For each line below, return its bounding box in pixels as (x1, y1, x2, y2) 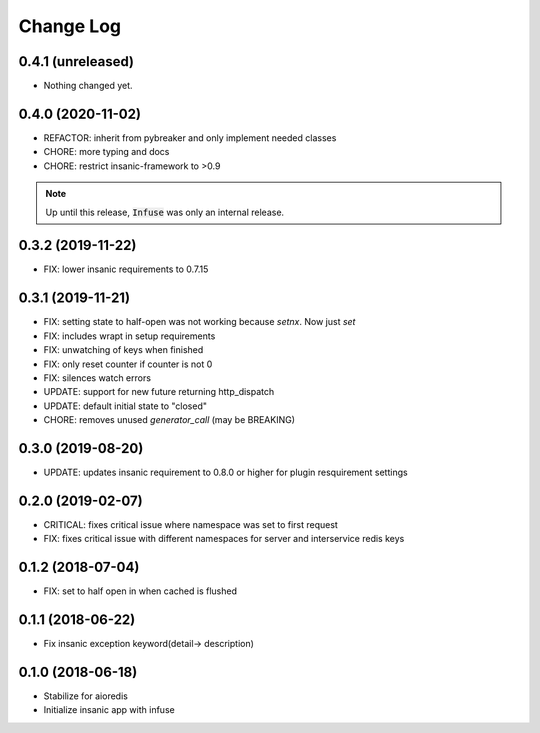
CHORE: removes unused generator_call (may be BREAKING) (43, 414, 295, 426)
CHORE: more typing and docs (43, 146, 170, 158)
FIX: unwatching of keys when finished (43, 344, 204, 356)
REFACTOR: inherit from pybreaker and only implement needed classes (43, 131, 337, 144)
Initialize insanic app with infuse (43, 704, 175, 716)
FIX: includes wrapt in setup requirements (43, 330, 216, 342)
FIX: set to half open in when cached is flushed (43, 585, 237, 597)
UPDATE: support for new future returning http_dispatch (43, 386, 275, 398)
